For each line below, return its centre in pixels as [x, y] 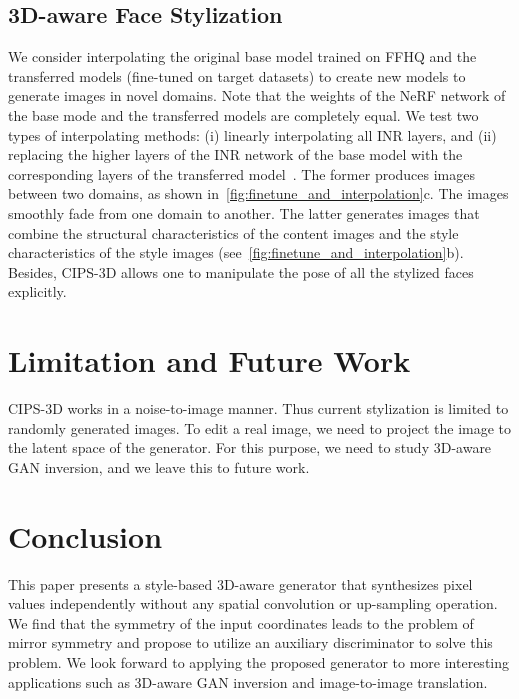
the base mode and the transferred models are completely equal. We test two [243, 114]
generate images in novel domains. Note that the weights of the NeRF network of [257, 95]
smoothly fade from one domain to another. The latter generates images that [244, 212]
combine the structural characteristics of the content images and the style [233, 232]
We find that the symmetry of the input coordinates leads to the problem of [241, 622]
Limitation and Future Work [209, 360]
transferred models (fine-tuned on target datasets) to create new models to [237, 75]
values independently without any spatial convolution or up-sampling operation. [253, 603]
